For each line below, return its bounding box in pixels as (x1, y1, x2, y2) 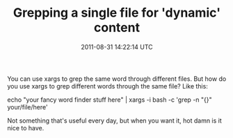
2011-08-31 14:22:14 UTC (81, 43, 153, 51)
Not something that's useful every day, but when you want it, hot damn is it (7, 116, 223, 125)
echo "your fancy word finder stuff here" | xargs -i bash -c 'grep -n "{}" (7, 95, 212, 104)
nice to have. (7, 123, 45, 132)
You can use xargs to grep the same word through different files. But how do (7, 75, 227, 83)
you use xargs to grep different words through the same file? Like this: (7, 82, 209, 90)
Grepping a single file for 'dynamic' (13, 5, 221, 21)
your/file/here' (7, 102, 48, 111)
